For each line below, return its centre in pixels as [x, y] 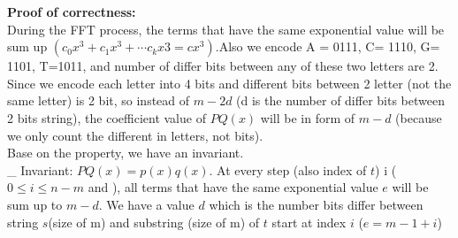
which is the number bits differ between [316, 204]
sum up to [35, 204]
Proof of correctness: [72, 12]
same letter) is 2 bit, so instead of [99, 100]
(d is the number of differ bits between [340, 100]
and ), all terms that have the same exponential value [233, 187]
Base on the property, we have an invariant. [126, 153]
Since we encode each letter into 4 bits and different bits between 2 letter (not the [229, 83]
